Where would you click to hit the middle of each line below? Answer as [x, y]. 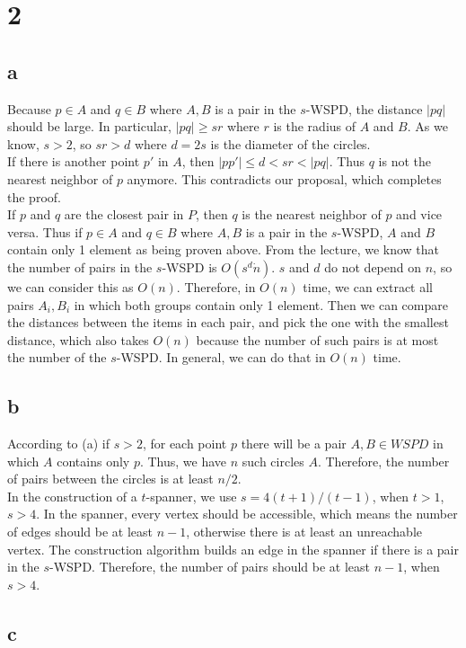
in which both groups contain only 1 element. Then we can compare [261, 304]
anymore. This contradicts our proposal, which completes [284, 178]
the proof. [34, 196]
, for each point [185, 444]
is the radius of [315, 126]
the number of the [57, 357]
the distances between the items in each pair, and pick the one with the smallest [228, 322]
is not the [405, 161]
